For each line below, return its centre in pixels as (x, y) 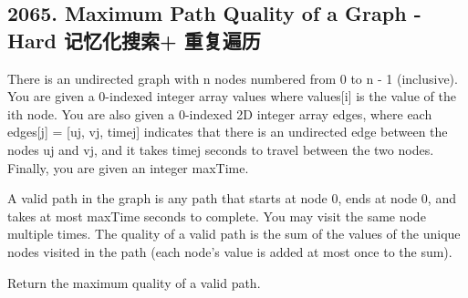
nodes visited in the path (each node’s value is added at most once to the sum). (230, 251)
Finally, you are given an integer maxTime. (128, 167)
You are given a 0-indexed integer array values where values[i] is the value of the (232, 96)
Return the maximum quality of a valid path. (134, 282)
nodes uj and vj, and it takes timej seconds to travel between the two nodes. (221, 149)
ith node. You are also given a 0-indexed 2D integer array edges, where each (220, 113)
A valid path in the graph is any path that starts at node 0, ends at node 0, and (232, 198)
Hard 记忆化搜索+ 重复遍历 (134, 40)
